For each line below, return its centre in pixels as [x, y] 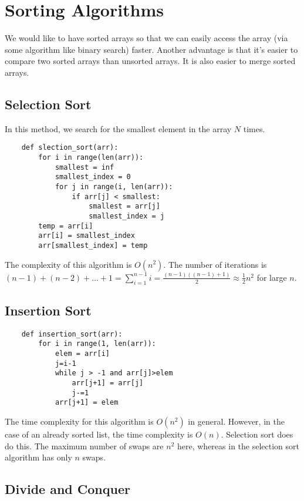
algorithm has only [38, 457]
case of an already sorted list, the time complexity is [99, 434]
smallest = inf [85, 167]
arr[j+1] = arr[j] [108, 383]
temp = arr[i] [66, 226]
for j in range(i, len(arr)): [114, 186]
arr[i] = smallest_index [87, 236]
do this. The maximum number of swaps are [84, 445]
